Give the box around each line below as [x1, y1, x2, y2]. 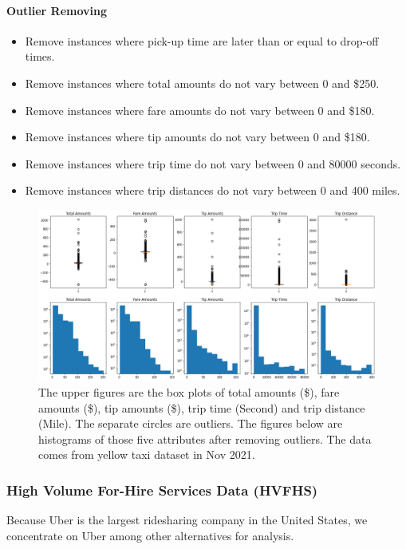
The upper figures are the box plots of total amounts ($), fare [38, 384, 340, 401]
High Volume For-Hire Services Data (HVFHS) [6, 480, 318, 500]
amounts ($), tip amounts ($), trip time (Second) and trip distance [38, 399, 365, 416]
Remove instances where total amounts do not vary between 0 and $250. [25, 74, 380, 91]
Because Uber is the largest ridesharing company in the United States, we [6, 511, 368, 528]
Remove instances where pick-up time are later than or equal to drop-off [25, 32, 379, 49]
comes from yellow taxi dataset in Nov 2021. [38, 446, 255, 463]
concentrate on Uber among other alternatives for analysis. [6, 527, 294, 543]
